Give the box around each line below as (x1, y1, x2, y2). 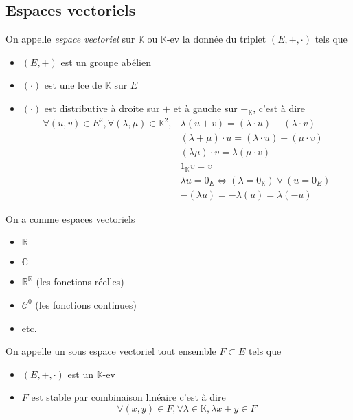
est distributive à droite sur (44, 100, 160, 115)
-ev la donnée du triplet (166, 32, 266, 46)
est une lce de (44, 78, 102, 92)
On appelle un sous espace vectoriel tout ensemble (5, 344, 216, 358)
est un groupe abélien (60, 54, 151, 69)
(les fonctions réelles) (36, 274, 124, 289)
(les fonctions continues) (35, 297, 137, 311)
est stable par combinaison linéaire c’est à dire (31, 390, 226, 404)
